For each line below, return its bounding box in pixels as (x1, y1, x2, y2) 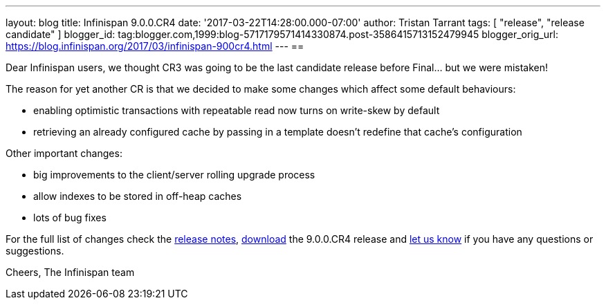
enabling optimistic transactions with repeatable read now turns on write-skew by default (33, 104, 440, 116)
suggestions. (6, 245, 64, 257)
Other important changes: (6, 147, 122, 159)
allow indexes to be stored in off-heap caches (33, 190, 242, 202)
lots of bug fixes (33, 212, 107, 223)
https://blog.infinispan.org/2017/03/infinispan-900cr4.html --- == (6, 40, 304, 52)
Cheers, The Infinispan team (6, 266, 135, 278)
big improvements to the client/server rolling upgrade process (33, 169, 315, 181)
